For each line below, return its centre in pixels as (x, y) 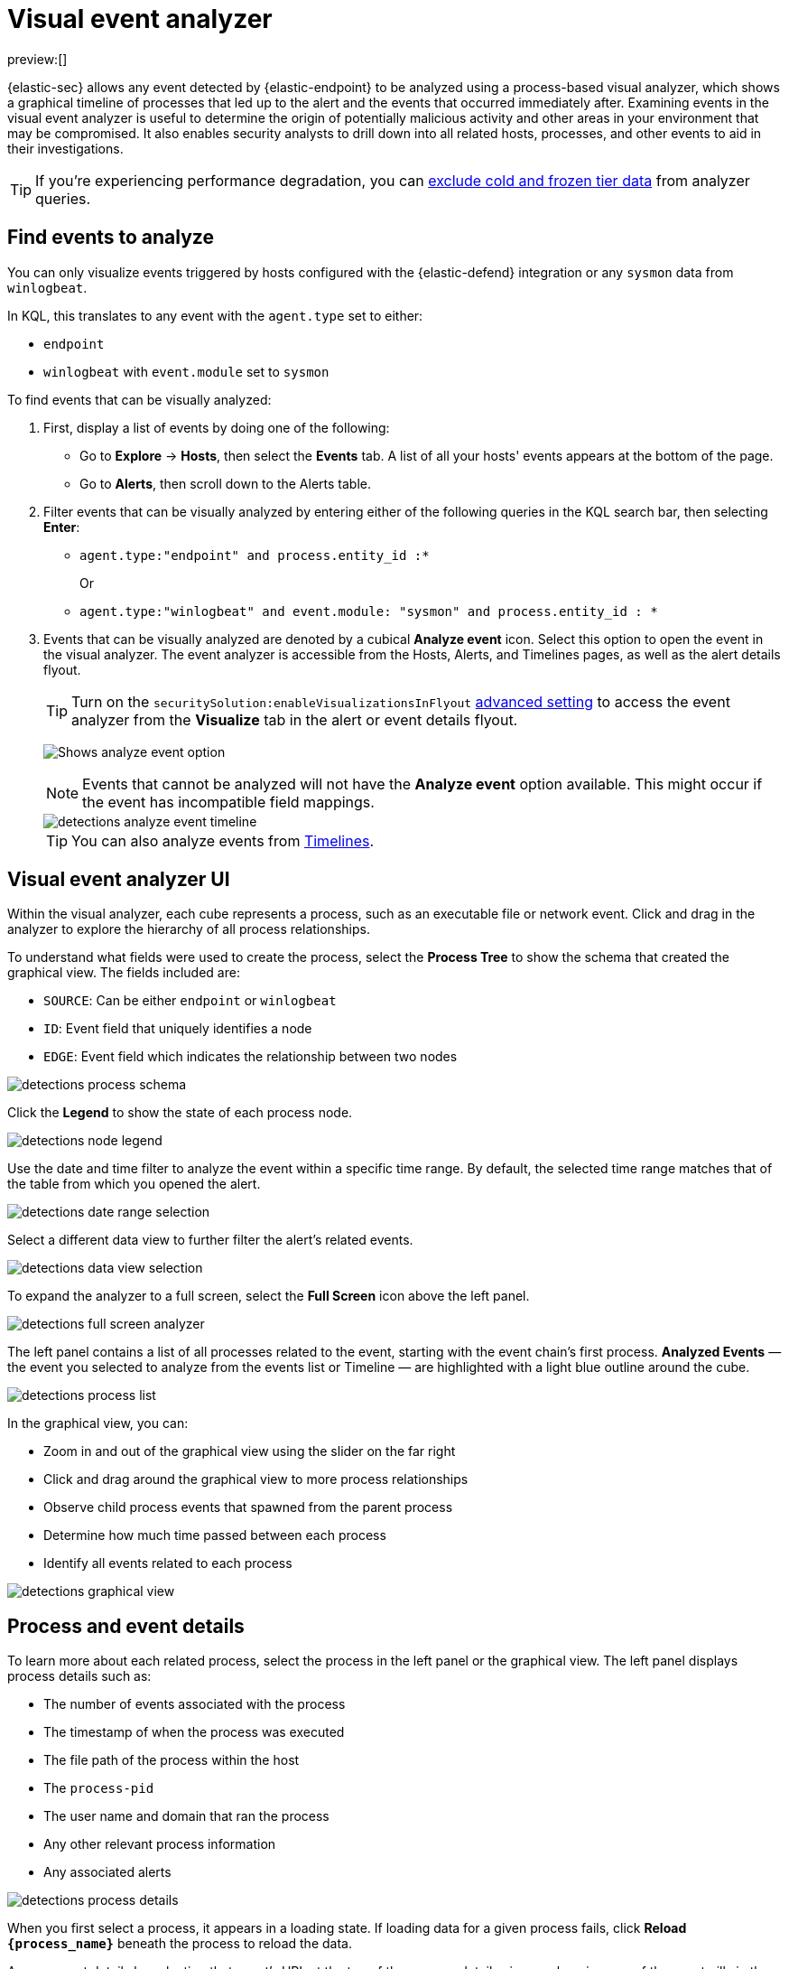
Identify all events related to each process (168, 1563)
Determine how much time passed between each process (215, 1535)
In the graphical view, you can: (98, 1423)
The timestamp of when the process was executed (194, 1732)
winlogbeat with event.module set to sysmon (186, 371)
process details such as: (79, 1676)
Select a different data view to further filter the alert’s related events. (210, 1240)
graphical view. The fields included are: (124, 973)
